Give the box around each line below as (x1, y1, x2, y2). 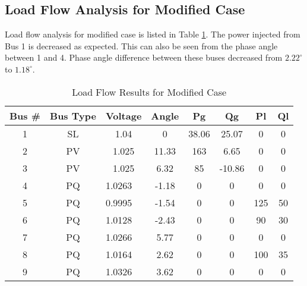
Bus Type (50, 108, 96, 122)
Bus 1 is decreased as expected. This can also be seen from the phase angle (5, 39, 278, 52)
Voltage (105, 108, 142, 122)
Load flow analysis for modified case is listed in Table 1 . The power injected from (5, 28, 300, 40)
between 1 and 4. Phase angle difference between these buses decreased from (5, 51, 283, 64)
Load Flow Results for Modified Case (72, 84, 227, 99)
